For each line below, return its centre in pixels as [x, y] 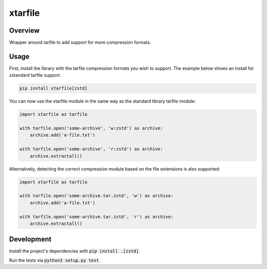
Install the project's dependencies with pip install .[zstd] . [75, 251]
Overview [24, 30]
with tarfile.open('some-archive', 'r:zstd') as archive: [91, 149]
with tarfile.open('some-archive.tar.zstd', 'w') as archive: [96, 196]
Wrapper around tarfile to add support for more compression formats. [80, 43]
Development [30, 240]
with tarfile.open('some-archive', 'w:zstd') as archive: [91, 128]
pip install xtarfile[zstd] [53, 88]
